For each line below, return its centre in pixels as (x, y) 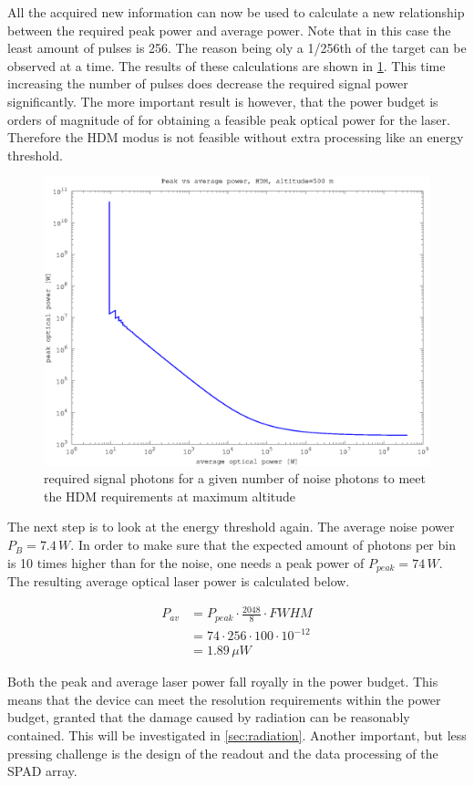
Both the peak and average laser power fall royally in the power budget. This (223, 682)
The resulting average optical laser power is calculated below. (179, 581)
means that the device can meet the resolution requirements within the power (224, 699)
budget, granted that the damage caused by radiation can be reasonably (209, 717)
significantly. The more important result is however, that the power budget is (223, 101)
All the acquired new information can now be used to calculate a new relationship (236, 12)
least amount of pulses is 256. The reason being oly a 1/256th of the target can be (237, 48)
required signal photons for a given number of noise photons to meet (235, 478)
